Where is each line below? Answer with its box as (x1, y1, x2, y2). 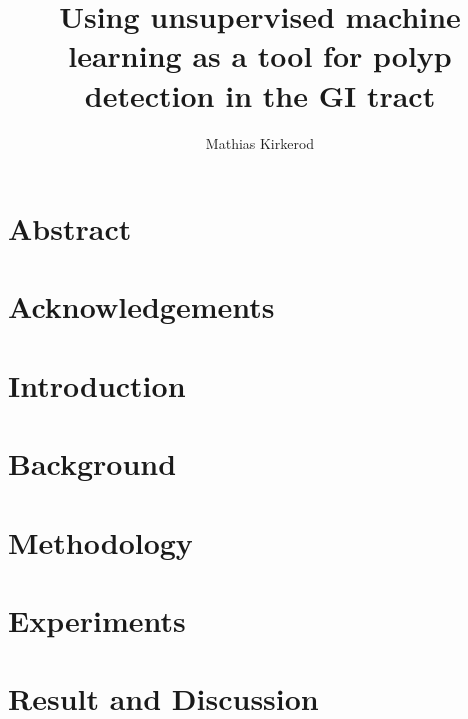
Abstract (8, 208, 132, 249)
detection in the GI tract (84, 74, 436, 115)
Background (8, 443, 177, 484)
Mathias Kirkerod (205, 132, 315, 153)
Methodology (8, 521, 193, 562)
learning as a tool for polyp (68, 35, 452, 76)
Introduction (8, 364, 186, 405)
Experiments (8, 599, 186, 640)
